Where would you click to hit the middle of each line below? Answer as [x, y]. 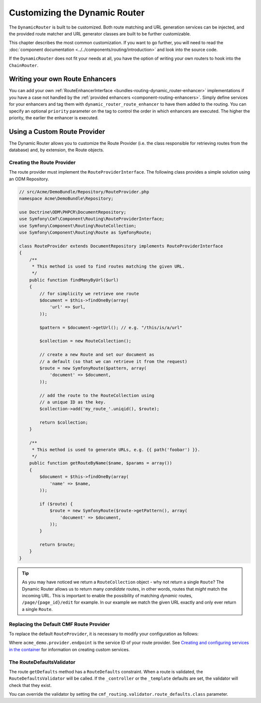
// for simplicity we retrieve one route [89, 294]
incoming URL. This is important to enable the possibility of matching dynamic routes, [107, 596]
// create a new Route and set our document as [97, 355]
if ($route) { [56, 504]
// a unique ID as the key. [73, 402]
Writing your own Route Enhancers [63, 79]
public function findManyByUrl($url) [74, 280]
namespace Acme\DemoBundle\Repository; [66, 199]
